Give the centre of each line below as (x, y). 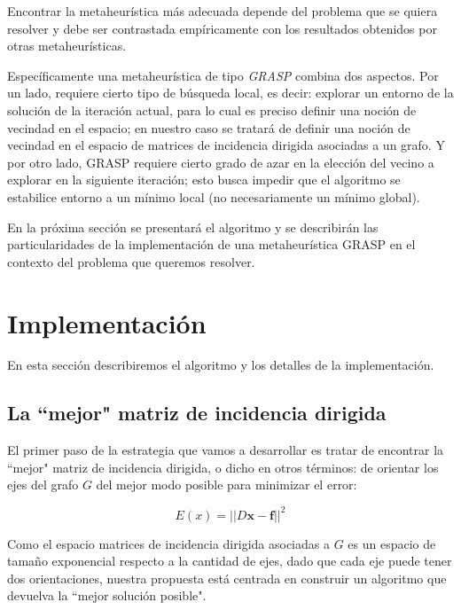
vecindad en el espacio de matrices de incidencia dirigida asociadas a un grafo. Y (226, 145)
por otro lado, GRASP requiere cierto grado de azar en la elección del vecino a (221, 162)
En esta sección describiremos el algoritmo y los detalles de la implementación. (221, 365)
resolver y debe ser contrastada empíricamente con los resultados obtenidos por (222, 28)
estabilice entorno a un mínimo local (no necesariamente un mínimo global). (214, 196)
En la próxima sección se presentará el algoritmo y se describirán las (193, 227)
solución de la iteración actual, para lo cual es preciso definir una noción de (212, 109)
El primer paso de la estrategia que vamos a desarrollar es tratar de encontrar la (226, 450)
